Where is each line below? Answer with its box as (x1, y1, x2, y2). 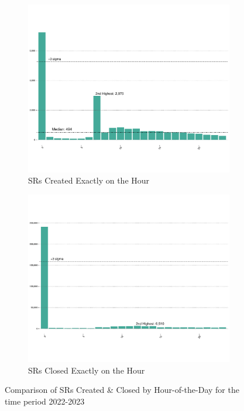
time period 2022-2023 (5, 395, 85, 407)
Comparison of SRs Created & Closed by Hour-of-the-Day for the (5, 384, 239, 396)
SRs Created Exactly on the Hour (28, 174, 150, 186)
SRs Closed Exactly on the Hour (28, 364, 145, 376)
